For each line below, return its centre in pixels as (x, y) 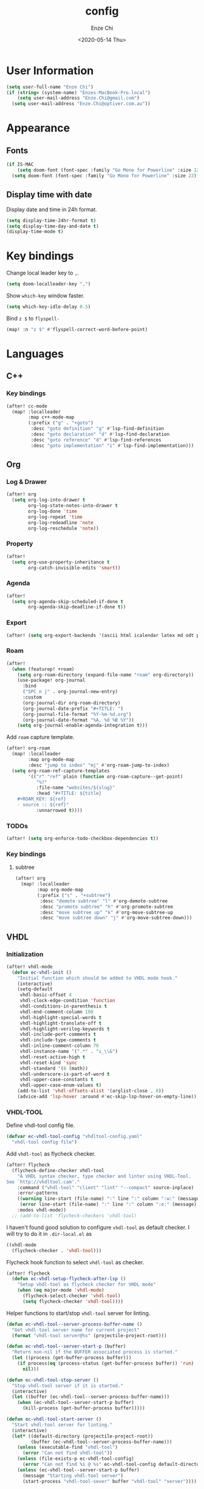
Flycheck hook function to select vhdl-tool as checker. (75, 1262)
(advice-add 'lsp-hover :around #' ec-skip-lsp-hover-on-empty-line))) (108, 1097)
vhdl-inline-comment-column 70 (59, 1046)
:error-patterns (38, 1193)
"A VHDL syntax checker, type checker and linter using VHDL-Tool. (104, 1176)
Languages (35, 354)
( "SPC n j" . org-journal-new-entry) (70, 692)
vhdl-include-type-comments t (58, 1040)
